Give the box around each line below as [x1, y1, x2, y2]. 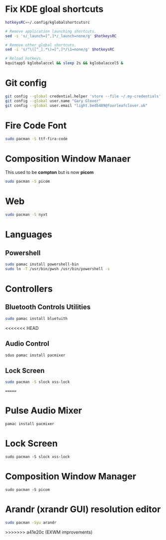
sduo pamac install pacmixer [5, 353, 66, 358]
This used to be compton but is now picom [5, 169, 94, 175]
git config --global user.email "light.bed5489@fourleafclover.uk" [5, 103, 148, 108]
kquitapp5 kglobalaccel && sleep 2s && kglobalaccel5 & [5, 61, 123, 66]
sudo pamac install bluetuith [5, 316, 68, 321]
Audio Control [5, 339, 50, 348]
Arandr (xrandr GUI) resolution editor [5, 504, 161, 515]
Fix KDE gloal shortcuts [5, 3, 103, 15]
